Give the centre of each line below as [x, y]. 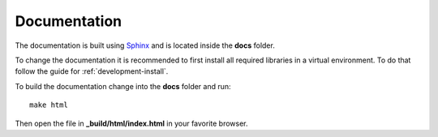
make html [49, 105]
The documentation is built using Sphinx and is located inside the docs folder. [145, 45]
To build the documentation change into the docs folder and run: [123, 86]
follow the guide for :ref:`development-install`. [92, 71]
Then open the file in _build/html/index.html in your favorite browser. [131, 123]
